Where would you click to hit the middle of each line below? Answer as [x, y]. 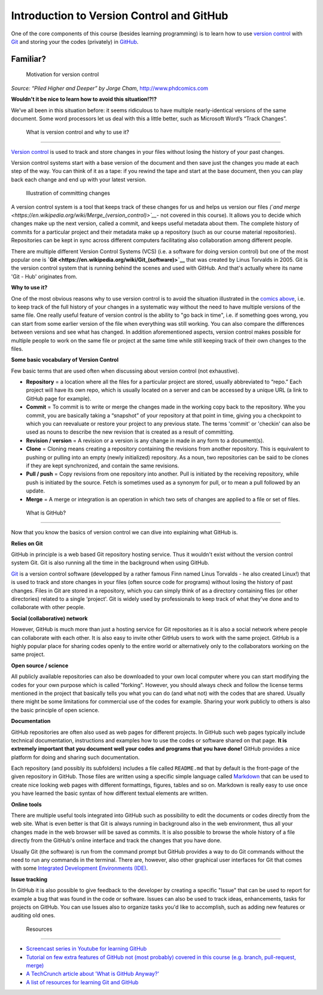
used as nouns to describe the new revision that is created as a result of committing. [130, 432]
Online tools [26, 804]
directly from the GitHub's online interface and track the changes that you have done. [116, 840]
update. [35, 491]
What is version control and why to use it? [78, 132]
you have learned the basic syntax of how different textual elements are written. [109, 793]
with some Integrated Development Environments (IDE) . [80, 868]
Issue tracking [29, 879]
